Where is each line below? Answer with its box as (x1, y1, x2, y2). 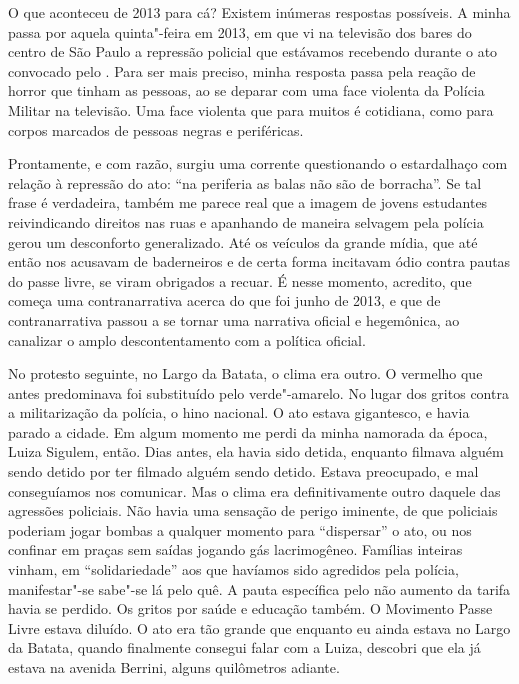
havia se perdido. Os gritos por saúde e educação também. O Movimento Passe (8, 598, 493, 619)
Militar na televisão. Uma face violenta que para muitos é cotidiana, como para (8, 99, 494, 120)
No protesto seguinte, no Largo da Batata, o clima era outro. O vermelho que (8, 363, 483, 384)
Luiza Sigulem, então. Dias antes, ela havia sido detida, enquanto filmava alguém (8, 441, 504, 462)
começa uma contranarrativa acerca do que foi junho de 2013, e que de (8, 290, 441, 311)
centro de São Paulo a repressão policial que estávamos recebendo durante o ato (8, 41, 498, 62)
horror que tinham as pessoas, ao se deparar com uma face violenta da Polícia (8, 80, 485, 101)
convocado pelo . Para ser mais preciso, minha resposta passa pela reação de (8, 60, 476, 81)
